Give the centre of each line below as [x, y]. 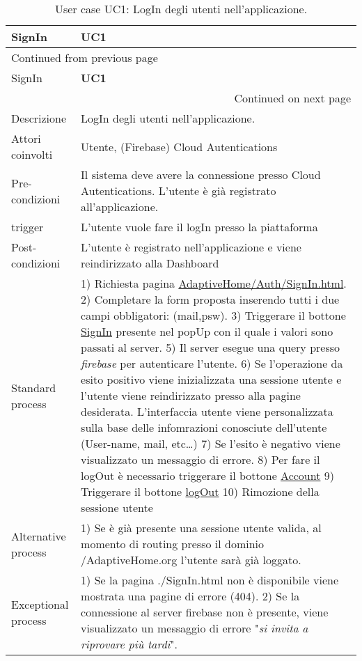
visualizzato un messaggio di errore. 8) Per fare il [200, 459]
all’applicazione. [120, 207]
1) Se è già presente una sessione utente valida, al [201, 528]
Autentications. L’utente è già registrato [179, 190]
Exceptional [40, 604]
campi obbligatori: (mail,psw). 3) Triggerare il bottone [213, 315]
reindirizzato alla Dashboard [150, 263]
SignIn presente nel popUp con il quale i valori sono [207, 331]
